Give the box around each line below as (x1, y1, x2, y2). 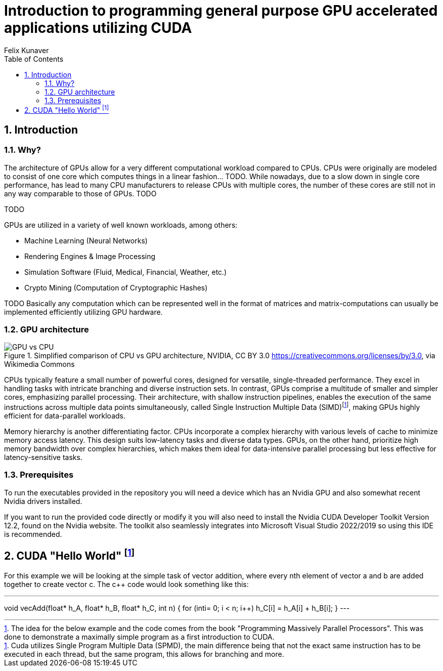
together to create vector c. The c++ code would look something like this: (4, 579, 249, 589)
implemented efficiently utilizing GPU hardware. (4, 307, 163, 316)
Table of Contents (4, 54, 64, 63)
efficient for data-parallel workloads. (4, 411, 125, 421)
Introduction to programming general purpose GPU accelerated (4, 2, 438, 19)
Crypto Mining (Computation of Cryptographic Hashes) (24, 283, 208, 292)
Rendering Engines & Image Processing (24, 251, 156, 261)
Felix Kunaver (4, 46, 49, 55)
